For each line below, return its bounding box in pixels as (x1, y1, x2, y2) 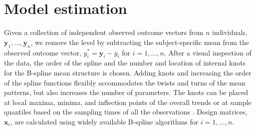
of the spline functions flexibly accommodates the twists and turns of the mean (4, 77, 246, 87)
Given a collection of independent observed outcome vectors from (4, 27, 204, 37)
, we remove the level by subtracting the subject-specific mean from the (30, 36, 249, 47)
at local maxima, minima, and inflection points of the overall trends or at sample (4, 96, 252, 107)
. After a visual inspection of (164, 47, 252, 57)
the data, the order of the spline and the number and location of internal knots (4, 57, 246, 68)
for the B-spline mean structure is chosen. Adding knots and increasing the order (4, 67, 252, 77)
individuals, (212, 27, 248, 37)
